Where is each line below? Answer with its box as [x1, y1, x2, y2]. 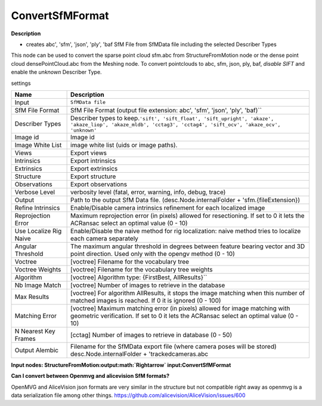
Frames [14, 334, 36, 343]
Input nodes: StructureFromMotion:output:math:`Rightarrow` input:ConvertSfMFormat [11, 361, 231, 368]
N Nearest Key [14, 326, 56, 335]
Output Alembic [14, 346, 59, 354]
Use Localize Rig [14, 227, 62, 235]
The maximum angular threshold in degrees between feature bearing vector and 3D [70, 242, 305, 251]
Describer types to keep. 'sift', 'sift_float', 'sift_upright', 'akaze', [70, 114, 274, 122]
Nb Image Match [14, 281, 62, 289]
